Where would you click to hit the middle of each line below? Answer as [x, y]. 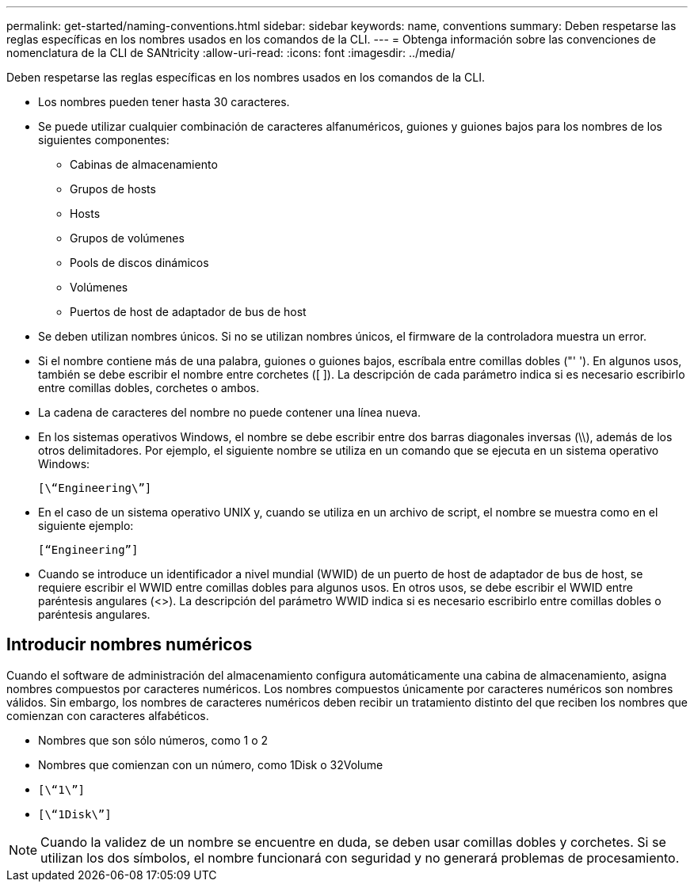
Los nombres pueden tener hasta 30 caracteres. [164, 102]
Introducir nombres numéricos [130, 645]
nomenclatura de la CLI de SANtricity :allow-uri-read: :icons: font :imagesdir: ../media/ [231, 53]
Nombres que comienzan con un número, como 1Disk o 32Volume [211, 764]
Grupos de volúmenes [127, 238]
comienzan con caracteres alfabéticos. [108, 715]
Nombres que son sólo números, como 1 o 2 [153, 740]
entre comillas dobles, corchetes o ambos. [149, 388]
